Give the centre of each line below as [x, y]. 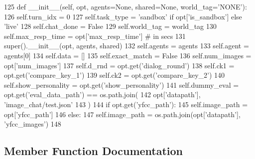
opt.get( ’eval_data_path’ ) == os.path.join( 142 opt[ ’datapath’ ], [102, 94]
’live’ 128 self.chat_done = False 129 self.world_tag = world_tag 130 [110, 26]
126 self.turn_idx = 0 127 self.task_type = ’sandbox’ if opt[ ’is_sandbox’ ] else [123, 16]
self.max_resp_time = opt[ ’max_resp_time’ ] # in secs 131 [95, 36]
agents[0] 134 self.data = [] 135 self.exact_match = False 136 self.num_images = [128, 55]
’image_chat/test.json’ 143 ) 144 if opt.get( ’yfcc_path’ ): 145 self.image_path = [126, 104]
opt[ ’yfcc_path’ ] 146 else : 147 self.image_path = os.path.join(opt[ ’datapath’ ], [122, 114]
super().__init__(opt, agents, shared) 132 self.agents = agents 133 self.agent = [127, 46]
